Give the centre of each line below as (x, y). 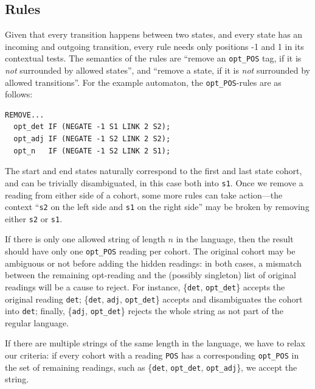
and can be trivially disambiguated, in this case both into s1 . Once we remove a (154, 182)
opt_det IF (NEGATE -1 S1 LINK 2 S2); (92, 127)
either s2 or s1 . (34, 218)
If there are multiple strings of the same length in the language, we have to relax (155, 343)
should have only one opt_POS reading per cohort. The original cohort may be (150, 251)
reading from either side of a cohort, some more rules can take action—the (144, 194)
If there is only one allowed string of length (85, 239)
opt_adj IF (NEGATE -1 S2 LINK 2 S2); (92, 139)
